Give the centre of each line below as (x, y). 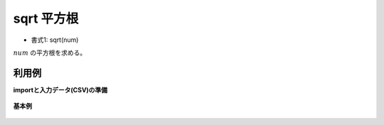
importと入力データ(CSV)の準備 (60, 89)
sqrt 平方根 (46, 18)
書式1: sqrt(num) (55, 40)
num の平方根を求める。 (50, 53)
